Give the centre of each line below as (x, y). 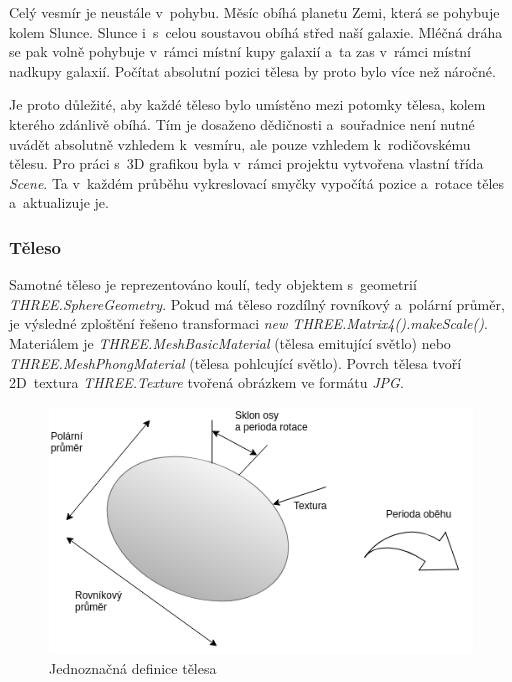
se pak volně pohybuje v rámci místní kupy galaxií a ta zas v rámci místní (240, 51)
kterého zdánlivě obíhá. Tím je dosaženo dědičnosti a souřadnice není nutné (242, 123)
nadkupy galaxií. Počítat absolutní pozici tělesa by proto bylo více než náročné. (252, 70)
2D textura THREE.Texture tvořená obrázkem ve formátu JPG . (206, 382)
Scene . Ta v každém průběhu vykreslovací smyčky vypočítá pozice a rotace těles (257, 182)
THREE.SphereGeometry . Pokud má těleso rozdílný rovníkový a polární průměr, (257, 303)
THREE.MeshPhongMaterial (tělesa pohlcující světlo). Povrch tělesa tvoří (235, 362)
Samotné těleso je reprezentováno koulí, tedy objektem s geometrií (213, 284)
